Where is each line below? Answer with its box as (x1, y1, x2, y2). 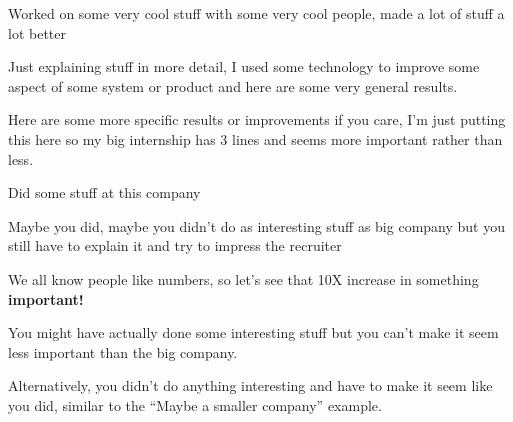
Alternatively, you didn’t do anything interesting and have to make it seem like (8, 375, 493, 396)
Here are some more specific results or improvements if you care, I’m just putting (8, 109, 506, 130)
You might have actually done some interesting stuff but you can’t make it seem (8, 322, 499, 343)
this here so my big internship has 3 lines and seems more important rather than (8, 128, 503, 149)
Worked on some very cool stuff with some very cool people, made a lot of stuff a (8, 3, 505, 23)
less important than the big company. (8, 341, 238, 362)
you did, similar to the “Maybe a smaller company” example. (8, 394, 382, 415)
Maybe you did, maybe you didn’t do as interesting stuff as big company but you (8, 215, 505, 236)
